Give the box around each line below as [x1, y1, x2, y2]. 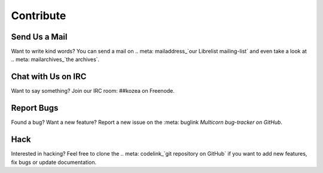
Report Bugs [11, 103, 59, 113]
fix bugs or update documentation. [11, 159, 97, 166]
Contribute [11, 9, 66, 22]
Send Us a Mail [11, 32, 68, 42]
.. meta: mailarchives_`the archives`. [11, 56, 100, 63]
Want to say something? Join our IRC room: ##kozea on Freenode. [11, 87, 175, 95]
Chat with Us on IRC [11, 72, 87, 82]
